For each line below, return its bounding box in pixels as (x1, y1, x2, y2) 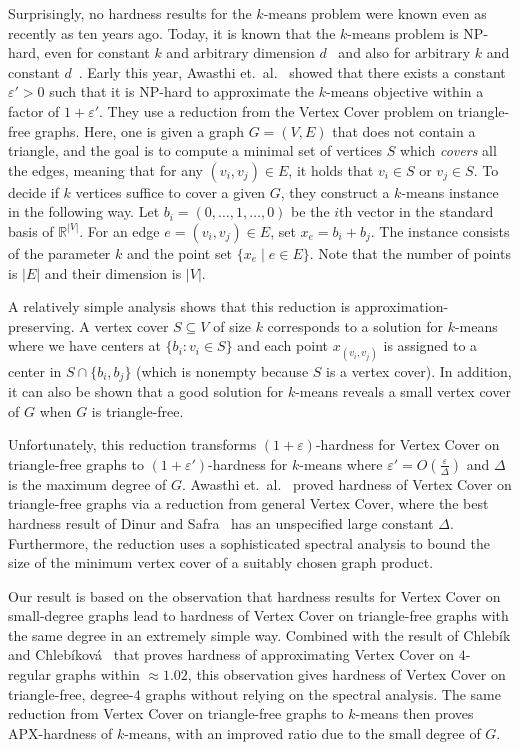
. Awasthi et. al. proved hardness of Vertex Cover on (182, 473, 512, 494)
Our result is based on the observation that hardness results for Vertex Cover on (8, 585, 501, 606)
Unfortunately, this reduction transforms (8, 434, 257, 455)
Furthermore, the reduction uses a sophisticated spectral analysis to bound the (8, 532, 491, 553)
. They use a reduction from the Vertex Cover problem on (99, 100, 454, 121)
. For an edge (79, 220, 160, 241)
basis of (8, 220, 54, 241)
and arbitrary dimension (166, 42, 315, 63)
